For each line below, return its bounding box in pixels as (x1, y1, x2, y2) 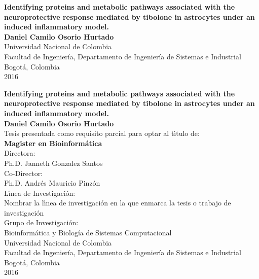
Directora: (4, 148, 35, 158)
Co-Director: (4, 167, 43, 178)
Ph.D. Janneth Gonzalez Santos (4, 157, 103, 168)
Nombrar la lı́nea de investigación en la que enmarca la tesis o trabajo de (4, 197, 231, 208)
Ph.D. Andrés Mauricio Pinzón (4, 178, 100, 188)
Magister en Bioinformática (4, 137, 102, 148)
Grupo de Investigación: (4, 217, 79, 228)
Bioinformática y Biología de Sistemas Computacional (4, 227, 172, 238)
